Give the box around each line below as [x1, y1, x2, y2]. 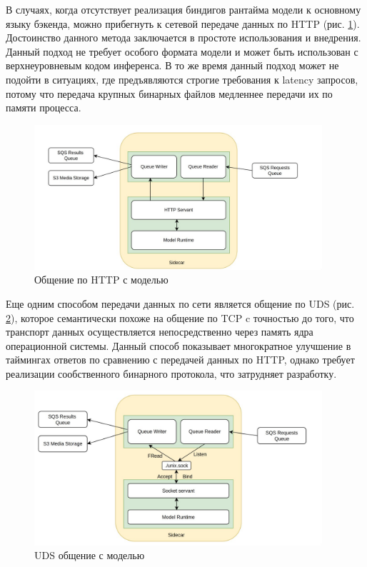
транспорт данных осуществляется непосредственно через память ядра [6, 324, 313, 339]
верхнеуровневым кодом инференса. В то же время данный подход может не [6, 58, 339, 73]
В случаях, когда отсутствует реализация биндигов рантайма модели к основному [6, 2, 361, 16]
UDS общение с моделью [34, 548, 145, 563]
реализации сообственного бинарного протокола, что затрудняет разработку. [6, 366, 337, 381]
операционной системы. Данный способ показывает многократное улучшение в [6, 338, 351, 353]
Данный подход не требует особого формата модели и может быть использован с [6, 44, 358, 59]
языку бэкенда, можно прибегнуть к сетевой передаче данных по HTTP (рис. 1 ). [6, 16, 360, 31]
